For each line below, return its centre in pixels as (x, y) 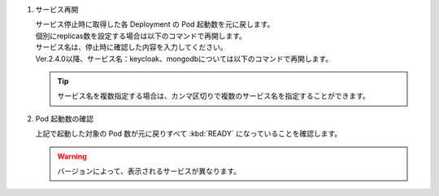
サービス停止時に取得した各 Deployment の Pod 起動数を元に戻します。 (155, 24)
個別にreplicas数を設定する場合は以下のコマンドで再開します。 (141, 36)
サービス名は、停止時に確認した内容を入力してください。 (131, 47)
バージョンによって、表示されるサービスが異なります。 (149, 171)
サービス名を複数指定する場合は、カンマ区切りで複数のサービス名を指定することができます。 (213, 96)
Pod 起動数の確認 (64, 119)
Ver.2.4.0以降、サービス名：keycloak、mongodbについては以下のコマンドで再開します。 (184, 59)
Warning (72, 156)
